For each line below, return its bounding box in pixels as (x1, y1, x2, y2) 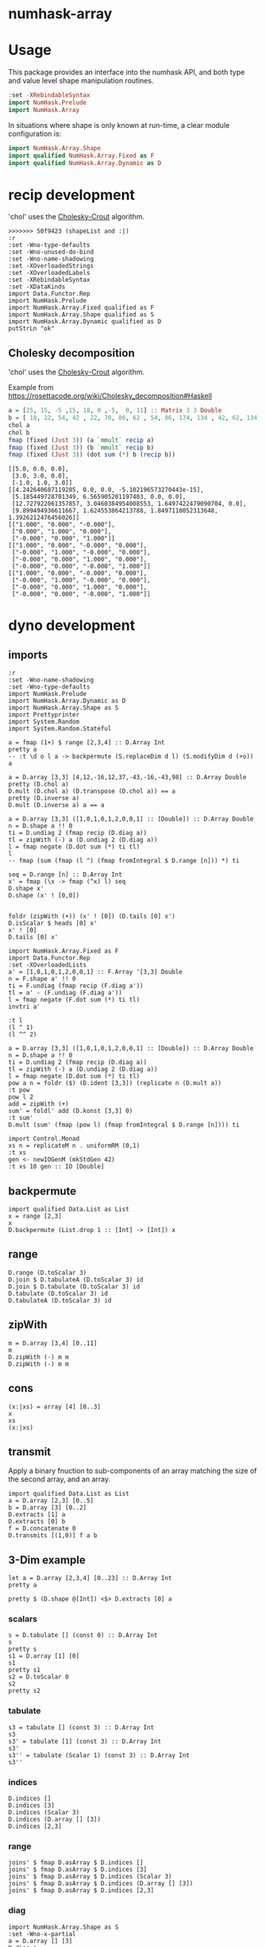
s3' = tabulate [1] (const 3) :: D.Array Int (8, 1737, 161, 1745)
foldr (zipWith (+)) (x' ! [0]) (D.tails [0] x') (8, 913, 176, 921)
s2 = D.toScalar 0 (8, 1673, 69, 1681)
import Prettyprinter (8, 711, 80, 719)
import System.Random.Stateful (8, 724, 112, 733)
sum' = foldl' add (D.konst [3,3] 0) (8, 1107, 133, 1115)
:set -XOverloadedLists (8, 961, 87, 969)
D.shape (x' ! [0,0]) (8, 891, 80, 900)
